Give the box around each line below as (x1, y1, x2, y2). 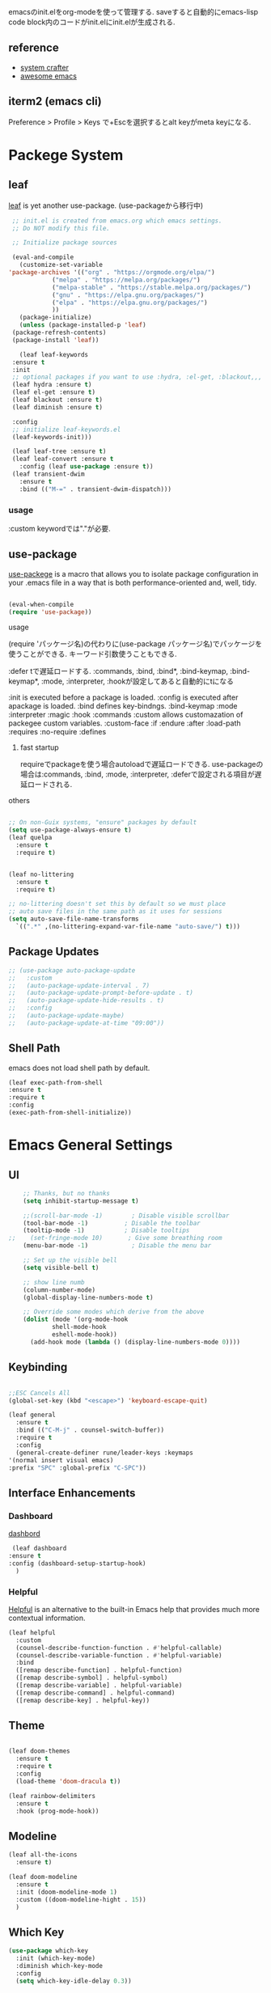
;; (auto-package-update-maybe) (8, 1012, 125, 1020)
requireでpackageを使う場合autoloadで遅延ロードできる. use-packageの (19, 760, 264, 769)
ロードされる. (27, 780, 73, 789)
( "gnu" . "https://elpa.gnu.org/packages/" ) (51, 290, 205, 299)
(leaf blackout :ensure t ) (11, 396, 104, 404)
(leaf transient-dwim (11, 470, 85, 478)
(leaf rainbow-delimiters (8, 1792, 95, 1800)
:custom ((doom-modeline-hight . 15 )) (15, 1895, 147, 1903)
